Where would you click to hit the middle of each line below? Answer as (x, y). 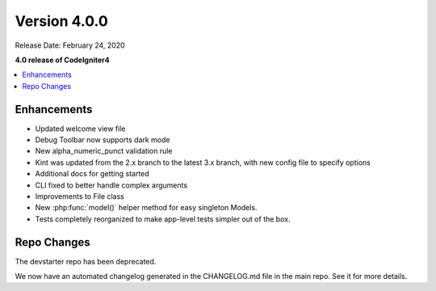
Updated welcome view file (80, 129)
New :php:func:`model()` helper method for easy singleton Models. (146, 208)
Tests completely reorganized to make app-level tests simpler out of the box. (163, 219)
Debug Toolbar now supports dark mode (103, 140)
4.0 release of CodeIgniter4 (62, 60)
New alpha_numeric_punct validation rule (104, 151)
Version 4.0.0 (61, 21)
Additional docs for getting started (92, 174)
